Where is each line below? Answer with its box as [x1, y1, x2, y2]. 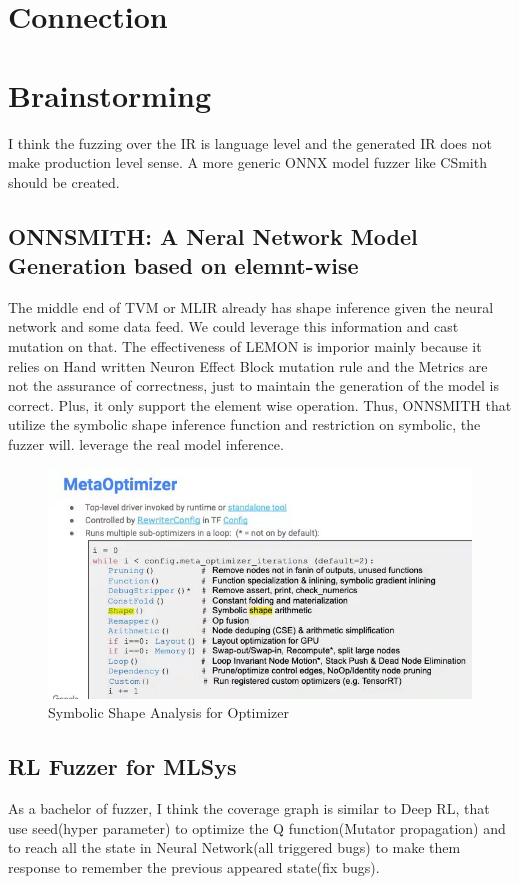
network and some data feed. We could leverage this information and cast [8, 316, 459, 337]
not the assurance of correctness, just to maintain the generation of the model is [8, 375, 499, 396]
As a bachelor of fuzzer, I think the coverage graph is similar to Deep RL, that [8, 798, 490, 819]
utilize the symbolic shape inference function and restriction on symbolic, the [8, 414, 481, 435]
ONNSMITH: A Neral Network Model [8, 220, 418, 251]
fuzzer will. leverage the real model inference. [8, 434, 284, 455]
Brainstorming [8, 74, 212, 115]
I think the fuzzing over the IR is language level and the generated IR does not [8, 132, 492, 153]
